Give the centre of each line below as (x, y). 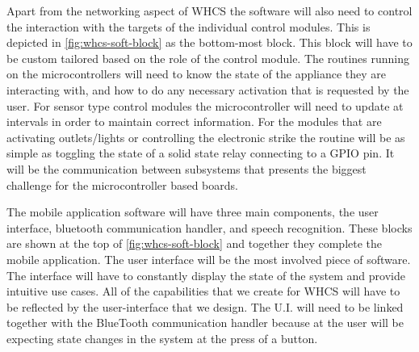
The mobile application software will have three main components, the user (193, 212)
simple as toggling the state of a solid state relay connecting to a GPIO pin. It (201, 153)
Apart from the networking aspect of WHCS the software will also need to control (209, 10)
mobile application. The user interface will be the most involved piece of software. (209, 259)
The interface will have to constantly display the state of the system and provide (206, 275)
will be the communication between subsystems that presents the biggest (186, 168)
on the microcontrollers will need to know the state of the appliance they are (197, 74)
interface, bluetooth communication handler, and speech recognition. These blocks (209, 227)
